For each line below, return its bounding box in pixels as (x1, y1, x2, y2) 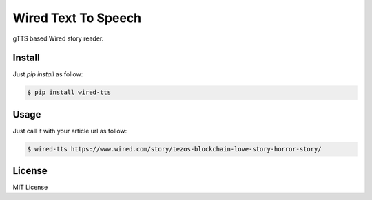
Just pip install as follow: (12, 70, 83, 78)
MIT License (12, 183, 48, 192)
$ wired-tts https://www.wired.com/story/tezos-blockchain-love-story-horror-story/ (27, 145, 322, 153)
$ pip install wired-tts (27, 89, 112, 96)
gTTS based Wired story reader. (12, 34, 104, 43)
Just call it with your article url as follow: (12, 126, 127, 135)
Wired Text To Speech (12, 10, 142, 25)
